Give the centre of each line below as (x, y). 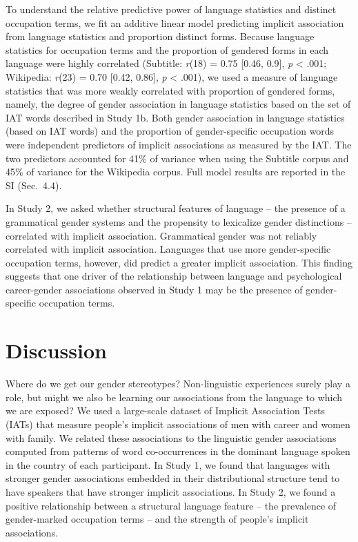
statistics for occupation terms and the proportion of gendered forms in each (167, 49)
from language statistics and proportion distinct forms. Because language (160, 36)
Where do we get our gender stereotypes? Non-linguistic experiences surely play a (178, 384)
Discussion (56, 350)
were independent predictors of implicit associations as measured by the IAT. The (179, 144)
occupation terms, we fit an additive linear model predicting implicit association (175, 22)
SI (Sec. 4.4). (34, 185)
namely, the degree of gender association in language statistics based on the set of (178, 104)
